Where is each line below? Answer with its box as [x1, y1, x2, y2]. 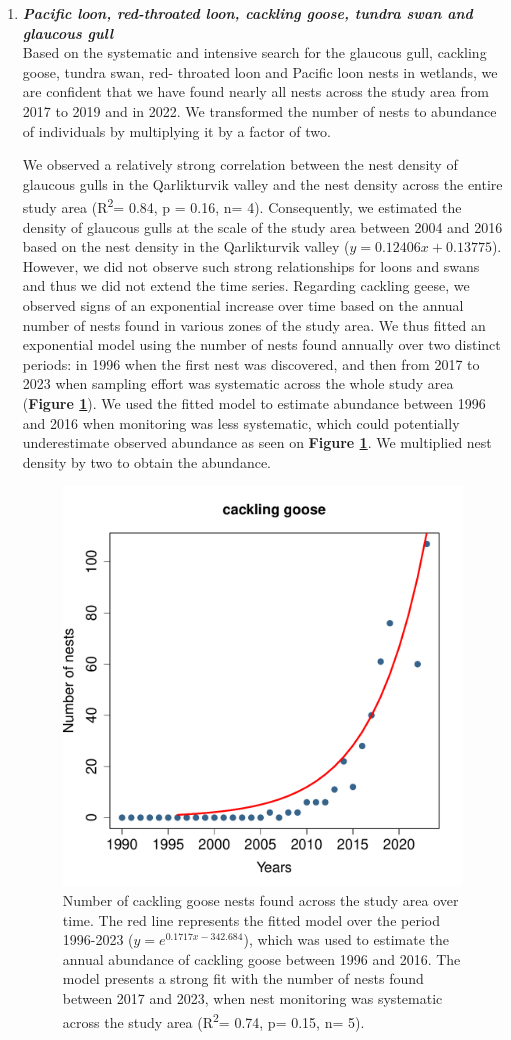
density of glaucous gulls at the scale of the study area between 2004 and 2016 [22, 216, 503, 237]
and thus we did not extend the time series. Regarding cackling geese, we [22, 275, 470, 296]
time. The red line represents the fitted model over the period [62, 909, 440, 930]
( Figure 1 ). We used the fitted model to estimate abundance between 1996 [22, 392, 486, 413]
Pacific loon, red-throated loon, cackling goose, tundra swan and [22, 3, 473, 23]
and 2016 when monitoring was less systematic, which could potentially [22, 412, 460, 433]
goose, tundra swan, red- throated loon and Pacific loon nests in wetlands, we [22, 61, 498, 82]
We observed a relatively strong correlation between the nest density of [22, 154, 458, 175]
